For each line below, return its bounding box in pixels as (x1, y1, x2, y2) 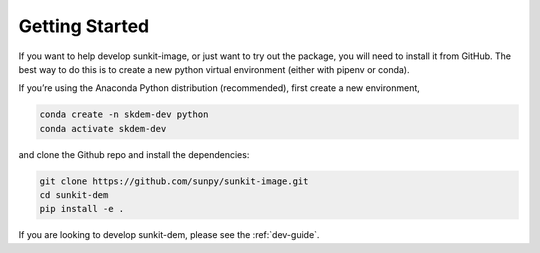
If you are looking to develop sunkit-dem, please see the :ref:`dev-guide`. (18, 229, 320, 241)
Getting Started (18, 15, 150, 37)
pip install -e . (39, 203, 125, 215)
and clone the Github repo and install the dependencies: (18, 148, 250, 160)
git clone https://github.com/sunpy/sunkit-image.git (39, 175, 309, 187)
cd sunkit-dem (39, 190, 109, 201)
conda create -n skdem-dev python (39, 109, 209, 120)
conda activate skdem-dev (39, 123, 167, 134)
